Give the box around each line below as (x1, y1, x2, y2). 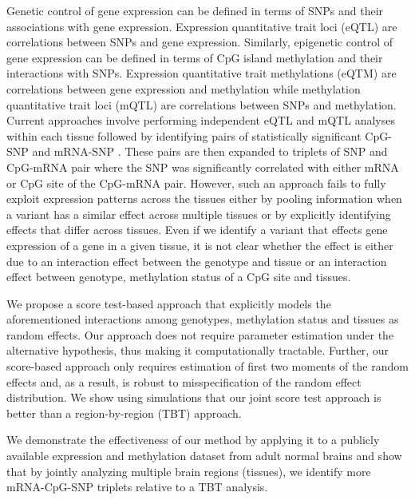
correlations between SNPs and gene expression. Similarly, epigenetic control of (6, 34, 393, 50)
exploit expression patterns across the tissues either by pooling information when (6, 190, 402, 207)
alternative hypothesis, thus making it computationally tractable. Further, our (6, 342, 389, 359)
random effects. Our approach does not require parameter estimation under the (6, 326, 394, 343)
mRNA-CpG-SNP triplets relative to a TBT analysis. (6, 478, 268, 495)
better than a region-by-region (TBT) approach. (6, 404, 242, 421)
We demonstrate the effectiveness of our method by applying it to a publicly (6, 431, 380, 448)
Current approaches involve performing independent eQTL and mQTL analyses (6, 112, 395, 129)
